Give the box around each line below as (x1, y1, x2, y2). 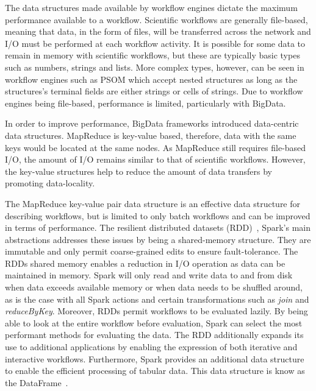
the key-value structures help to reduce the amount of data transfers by (5, 164, 272, 177)
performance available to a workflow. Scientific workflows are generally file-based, (5, 13, 308, 26)
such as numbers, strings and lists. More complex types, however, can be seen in (5, 60, 304, 73)
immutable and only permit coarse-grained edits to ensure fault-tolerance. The (5, 245, 298, 258)
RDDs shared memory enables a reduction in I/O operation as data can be (5, 256, 285, 269)
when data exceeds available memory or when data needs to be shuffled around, (5, 281, 303, 294)
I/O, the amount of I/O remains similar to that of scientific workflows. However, (5, 153, 306, 166)
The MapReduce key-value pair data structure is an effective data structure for (5, 197, 301, 210)
